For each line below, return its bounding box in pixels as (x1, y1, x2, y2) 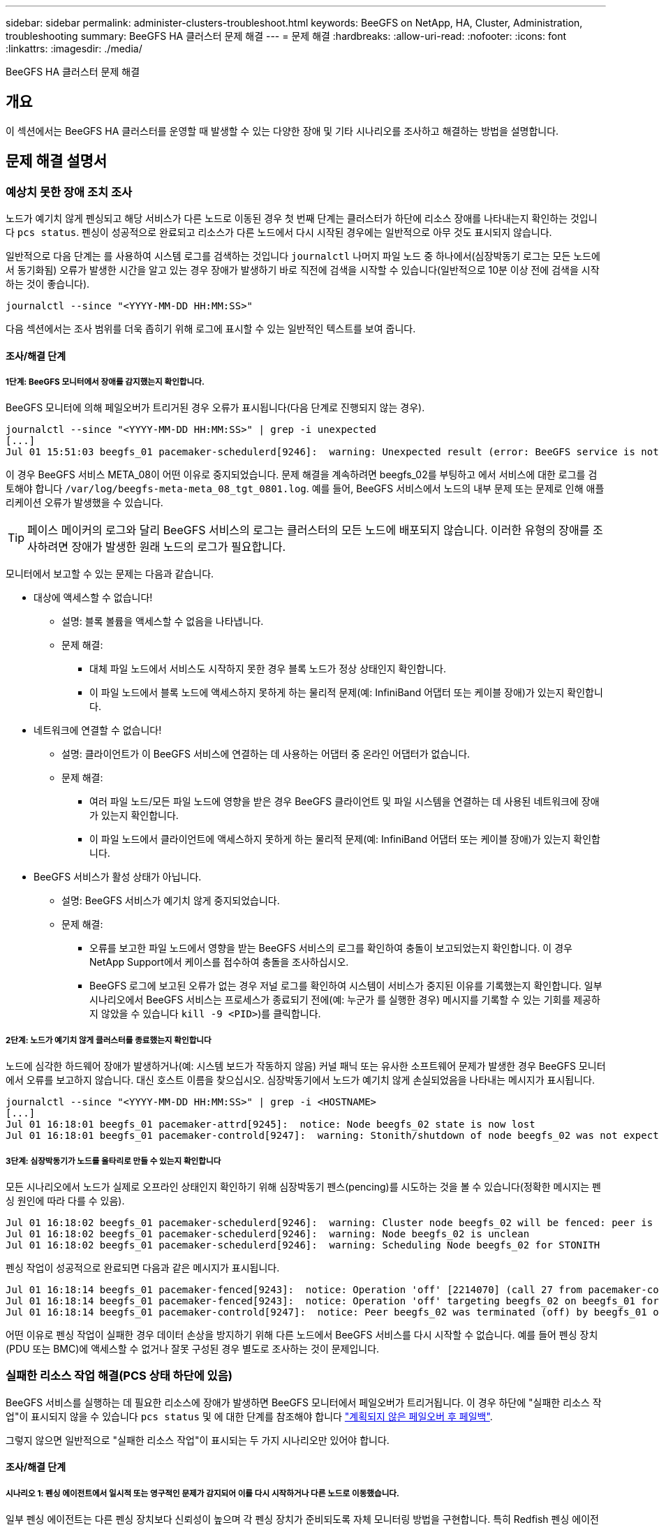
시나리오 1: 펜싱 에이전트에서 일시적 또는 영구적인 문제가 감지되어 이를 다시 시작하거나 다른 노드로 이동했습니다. (6, 1488, 399, 1498)
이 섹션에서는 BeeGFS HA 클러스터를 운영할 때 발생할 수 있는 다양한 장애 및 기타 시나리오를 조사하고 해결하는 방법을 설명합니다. (6, 124, 559, 137)
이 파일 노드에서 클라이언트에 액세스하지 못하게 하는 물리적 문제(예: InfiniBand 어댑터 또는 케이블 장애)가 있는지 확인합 (89, 833, 600, 846)
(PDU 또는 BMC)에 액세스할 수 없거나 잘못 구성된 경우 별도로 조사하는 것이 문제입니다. (6, 1343, 380, 1355)
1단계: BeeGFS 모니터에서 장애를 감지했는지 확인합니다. (6, 377, 205, 388)
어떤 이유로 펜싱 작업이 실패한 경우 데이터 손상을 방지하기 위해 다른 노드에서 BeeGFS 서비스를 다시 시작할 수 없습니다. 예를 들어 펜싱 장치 (6, 1329, 598, 1341)
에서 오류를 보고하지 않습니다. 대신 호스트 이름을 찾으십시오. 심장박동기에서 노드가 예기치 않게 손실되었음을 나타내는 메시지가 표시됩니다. (6, 1074, 595, 1086)
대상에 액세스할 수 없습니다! (34, 591, 153, 604)
